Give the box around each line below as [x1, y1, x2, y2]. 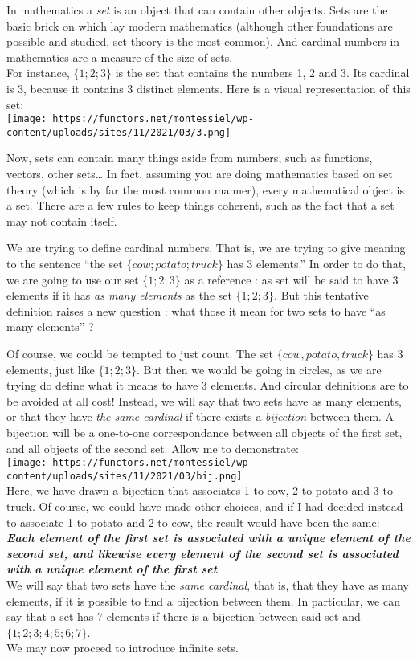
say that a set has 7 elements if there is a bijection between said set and [6, 608, 361, 625]
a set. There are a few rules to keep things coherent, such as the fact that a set [6, 197, 395, 214]
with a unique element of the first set [6, 561, 218, 577]
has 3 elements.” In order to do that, [227, 255, 407, 272]
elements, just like [6, 361, 95, 377]
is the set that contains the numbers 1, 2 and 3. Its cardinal [115, 64, 410, 81]
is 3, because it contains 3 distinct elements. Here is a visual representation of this [6, 80, 411, 96]
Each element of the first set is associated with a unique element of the [6, 529, 411, 546]
